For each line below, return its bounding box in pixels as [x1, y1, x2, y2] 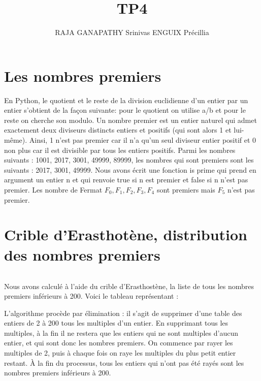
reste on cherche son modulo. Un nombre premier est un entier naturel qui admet [4, 114, 257, 125]
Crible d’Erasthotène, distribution [4, 224, 247, 245]
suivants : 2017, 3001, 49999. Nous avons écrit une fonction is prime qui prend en [4, 164, 256, 175]
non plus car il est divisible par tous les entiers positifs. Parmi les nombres [4, 144, 236, 155]
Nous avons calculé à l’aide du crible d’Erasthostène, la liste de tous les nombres [4, 280, 254, 291]
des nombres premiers [4, 244, 160, 265]
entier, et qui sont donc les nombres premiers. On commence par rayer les [4, 337, 233, 348]
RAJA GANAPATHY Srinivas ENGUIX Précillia [55, 27, 209, 38]
